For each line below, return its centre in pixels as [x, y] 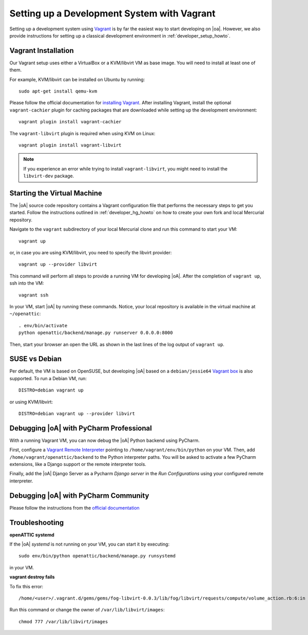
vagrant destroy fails [32, 577]
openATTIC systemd [32, 535]
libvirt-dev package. [49, 176]
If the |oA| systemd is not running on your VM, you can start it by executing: [89, 544]
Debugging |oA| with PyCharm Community [79, 496]
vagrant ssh [34, 295]
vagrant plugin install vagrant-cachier [70, 122]
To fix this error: [26, 586]
